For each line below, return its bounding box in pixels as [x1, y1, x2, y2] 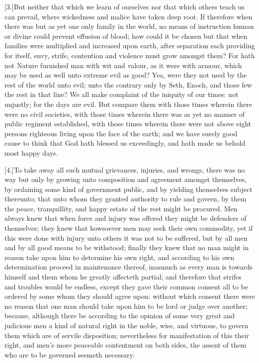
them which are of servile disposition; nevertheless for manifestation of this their [4, 330, 249, 340]
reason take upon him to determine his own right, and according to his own [4, 252, 235, 262]
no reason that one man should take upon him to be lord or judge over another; [4, 300, 248, 311]
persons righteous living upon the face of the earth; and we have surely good [4, 128, 238, 138]
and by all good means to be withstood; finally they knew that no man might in [4, 242, 249, 253]
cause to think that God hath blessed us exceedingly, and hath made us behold [4, 138, 246, 148]
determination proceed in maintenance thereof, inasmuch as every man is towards [4, 262, 253, 272]
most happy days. [4, 147, 58, 158]
